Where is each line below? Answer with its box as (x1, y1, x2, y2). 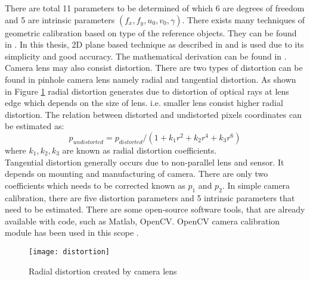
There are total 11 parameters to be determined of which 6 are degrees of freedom (5, 2, 305, 14)
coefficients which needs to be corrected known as (5, 179, 185, 191)
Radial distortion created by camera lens (29, 264, 177, 277)
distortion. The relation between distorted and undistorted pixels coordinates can (5, 108, 302, 120)
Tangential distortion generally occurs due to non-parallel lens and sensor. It (5, 155, 284, 168)
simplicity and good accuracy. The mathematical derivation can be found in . (5, 49, 287, 62)
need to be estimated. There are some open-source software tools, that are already (5, 203, 305, 216)
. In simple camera (222, 179, 290, 191)
